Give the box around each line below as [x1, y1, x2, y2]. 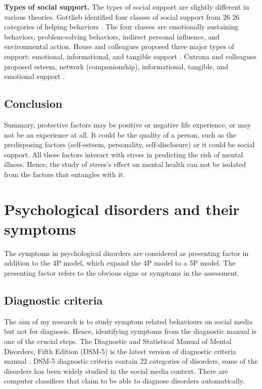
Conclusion [4, 96, 63, 111]
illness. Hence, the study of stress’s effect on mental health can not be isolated [4, 159, 246, 169]
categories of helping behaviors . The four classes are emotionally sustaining [4, 21, 239, 32]
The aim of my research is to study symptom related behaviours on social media [4, 316, 253, 326]
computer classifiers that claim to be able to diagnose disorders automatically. [4, 375, 245, 386]
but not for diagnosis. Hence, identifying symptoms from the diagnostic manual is [4, 326, 256, 336]
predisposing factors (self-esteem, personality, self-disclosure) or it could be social [4, 139, 255, 150]
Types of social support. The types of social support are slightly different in [4, 2, 249, 12]
